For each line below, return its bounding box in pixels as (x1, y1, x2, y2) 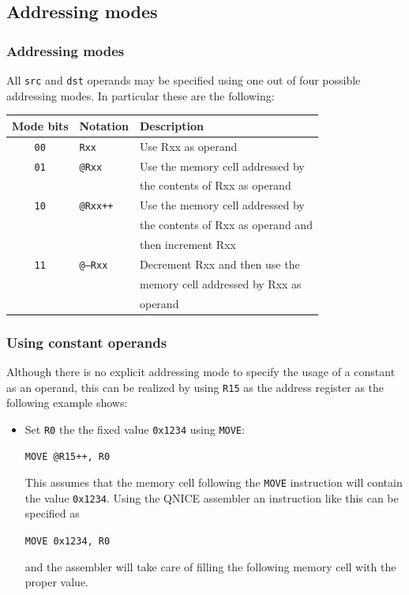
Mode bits (12, 117, 69, 134)
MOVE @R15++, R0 (24, 451, 111, 463)
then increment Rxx (139, 236, 236, 252)
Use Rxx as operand (139, 137, 238, 154)
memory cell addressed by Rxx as (139, 275, 302, 292)
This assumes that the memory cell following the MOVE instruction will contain (24, 474, 403, 491)
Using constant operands (6, 332, 167, 352)
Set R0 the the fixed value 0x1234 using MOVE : (24, 420, 245, 437)
